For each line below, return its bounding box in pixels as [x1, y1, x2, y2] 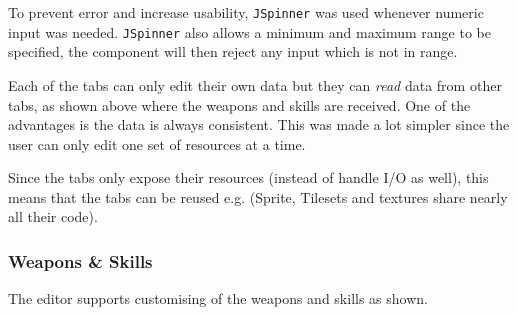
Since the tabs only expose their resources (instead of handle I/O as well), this [8, 167, 489, 188]
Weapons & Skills [8, 248, 153, 273]
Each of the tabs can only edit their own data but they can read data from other [8, 74, 502, 95]
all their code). [8, 206, 98, 227]
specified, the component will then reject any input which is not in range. [8, 41, 458, 62]
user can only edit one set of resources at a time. [8, 133, 306, 154]
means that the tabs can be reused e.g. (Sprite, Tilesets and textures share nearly [8, 186, 508, 207]
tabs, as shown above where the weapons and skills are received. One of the [8, 94, 471, 115]
